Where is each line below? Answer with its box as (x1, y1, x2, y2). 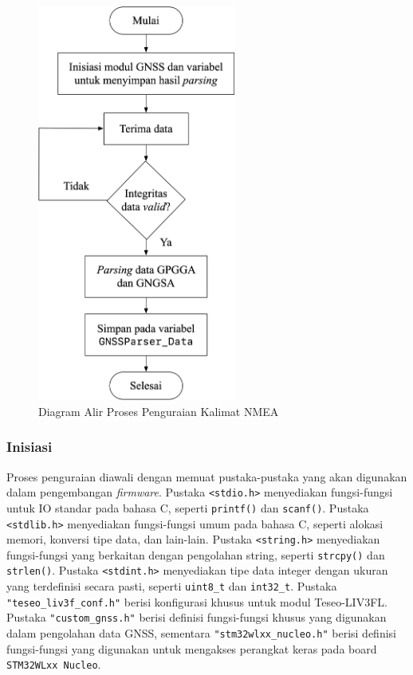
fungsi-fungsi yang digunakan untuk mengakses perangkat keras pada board (6, 640, 377, 657)
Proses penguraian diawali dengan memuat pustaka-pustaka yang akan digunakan (6, 468, 407, 485)
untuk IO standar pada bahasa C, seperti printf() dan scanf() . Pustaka (6, 499, 369, 516)
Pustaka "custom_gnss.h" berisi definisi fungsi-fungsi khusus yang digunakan (6, 609, 387, 626)
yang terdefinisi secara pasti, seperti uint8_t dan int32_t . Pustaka (6, 578, 337, 595)
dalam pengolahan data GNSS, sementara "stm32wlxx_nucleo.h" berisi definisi (6, 625, 396, 642)
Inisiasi (6, 437, 53, 457)
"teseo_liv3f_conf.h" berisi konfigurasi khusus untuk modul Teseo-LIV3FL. (6, 593, 387, 610)
